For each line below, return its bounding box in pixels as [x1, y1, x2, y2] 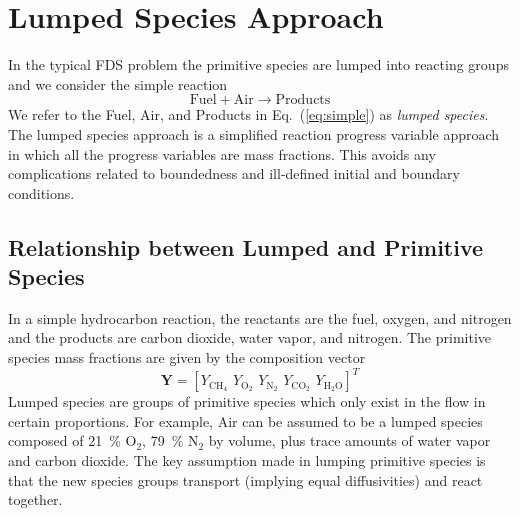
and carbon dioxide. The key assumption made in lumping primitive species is [8, 449, 486, 470]
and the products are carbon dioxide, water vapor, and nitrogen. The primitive [8, 327, 492, 348]
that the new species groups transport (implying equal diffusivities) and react [8, 469, 483, 490]
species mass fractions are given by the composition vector [8, 347, 366, 368]
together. [8, 489, 63, 510]
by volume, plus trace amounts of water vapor [208, 430, 491, 451]
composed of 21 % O [8, 430, 137, 451]
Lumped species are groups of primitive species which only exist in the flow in [8, 391, 486, 412]
